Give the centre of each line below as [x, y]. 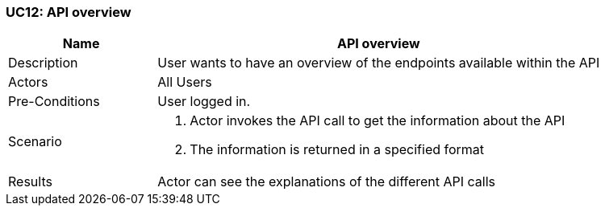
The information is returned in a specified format [337, 150]
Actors [28, 82]
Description [43, 63]
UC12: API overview [69, 12]
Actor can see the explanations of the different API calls [327, 182]
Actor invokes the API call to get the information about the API [378, 121]
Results [30, 182]
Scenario [35, 142]
